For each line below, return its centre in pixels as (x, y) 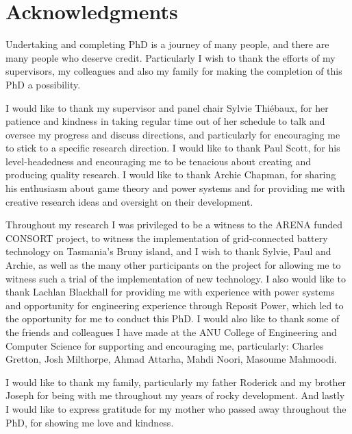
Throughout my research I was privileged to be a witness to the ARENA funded (174, 225)
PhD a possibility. (43, 84)
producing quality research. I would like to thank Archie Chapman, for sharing (171, 174)
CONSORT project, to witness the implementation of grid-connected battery (167, 238)
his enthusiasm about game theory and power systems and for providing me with (175, 188)
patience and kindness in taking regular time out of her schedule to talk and (165, 121)
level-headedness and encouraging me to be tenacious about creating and (158, 161)
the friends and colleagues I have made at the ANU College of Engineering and (171, 332)
